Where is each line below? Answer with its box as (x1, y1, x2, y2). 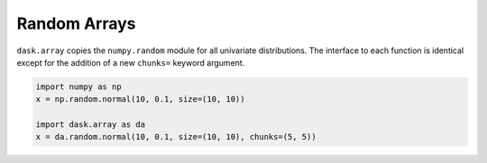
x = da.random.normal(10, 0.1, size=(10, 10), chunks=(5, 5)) (35, 131, 317, 142)
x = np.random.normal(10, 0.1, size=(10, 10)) (35, 95, 245, 104)
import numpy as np (35, 81, 122, 92)
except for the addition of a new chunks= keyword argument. (16, 57, 245, 68)
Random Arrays (16, 14, 136, 33)
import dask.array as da (35, 120, 146, 130)
